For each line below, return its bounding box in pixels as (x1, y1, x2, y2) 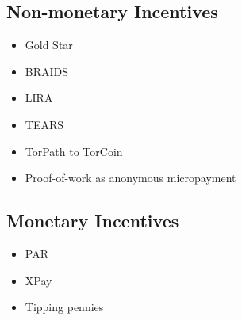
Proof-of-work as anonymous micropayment (25, 170, 236, 186)
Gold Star (25, 36, 73, 53)
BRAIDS (25, 63, 69, 79)
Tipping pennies (25, 299, 104, 315)
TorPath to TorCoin (25, 143, 123, 159)
